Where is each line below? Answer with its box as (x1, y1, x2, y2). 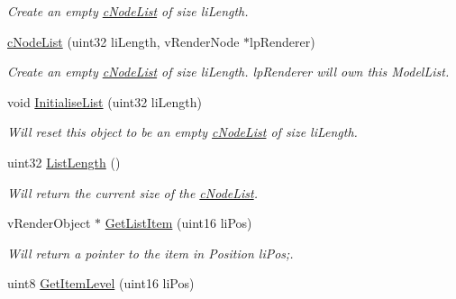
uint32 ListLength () (7, 152, 121, 171)
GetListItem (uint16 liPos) (105, 213, 252, 232)
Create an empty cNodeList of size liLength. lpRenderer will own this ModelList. (7, 62, 450, 81)
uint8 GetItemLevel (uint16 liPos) (7, 274, 195, 293)
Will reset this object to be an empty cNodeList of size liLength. (7, 122, 358, 141)
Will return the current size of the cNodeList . (7, 183, 258, 202)
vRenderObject (7, 213, 91, 232)
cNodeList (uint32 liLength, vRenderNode (7, 32, 240, 50)
